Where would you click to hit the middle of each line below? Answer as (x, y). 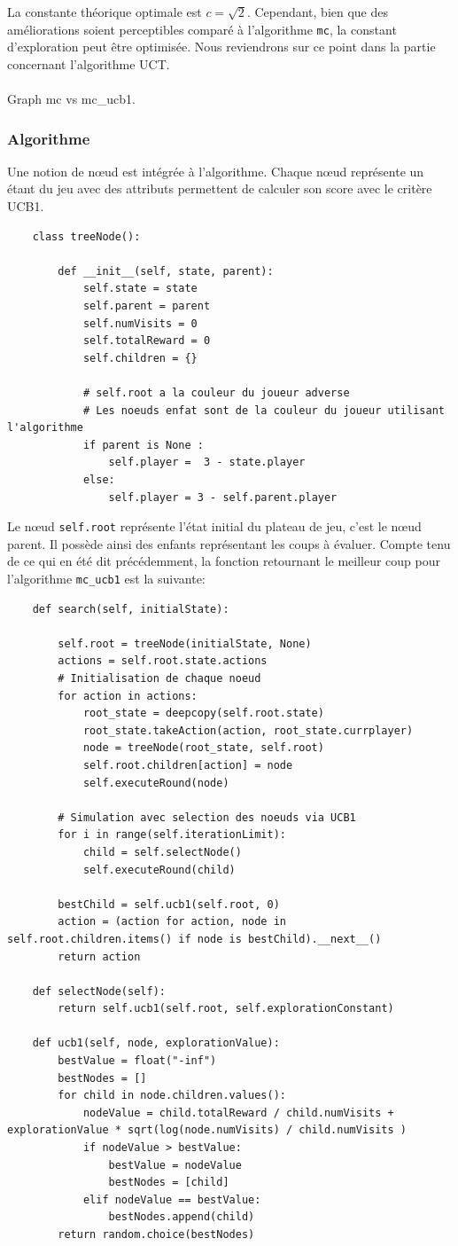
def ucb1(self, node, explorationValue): (156, 1043)
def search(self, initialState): (131, 609)
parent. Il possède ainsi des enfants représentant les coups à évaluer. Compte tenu (229, 543)
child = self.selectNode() (162, 852)
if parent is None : (143, 445)
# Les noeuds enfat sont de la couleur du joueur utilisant (264, 410)
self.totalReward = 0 (147, 341)
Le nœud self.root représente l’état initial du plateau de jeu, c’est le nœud (214, 526)
